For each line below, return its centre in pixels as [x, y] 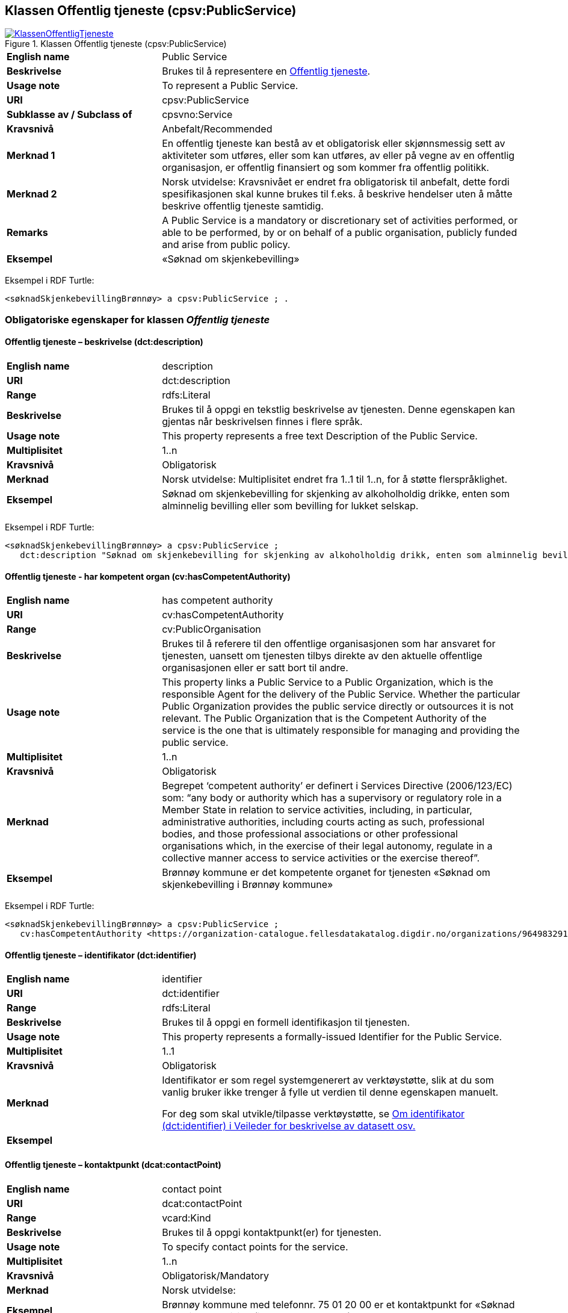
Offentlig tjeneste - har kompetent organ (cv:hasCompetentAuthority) [148, 576]
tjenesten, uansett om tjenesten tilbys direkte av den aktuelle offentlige [322, 656]
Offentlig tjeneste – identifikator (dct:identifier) [101, 955]
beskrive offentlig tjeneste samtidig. [243, 206]
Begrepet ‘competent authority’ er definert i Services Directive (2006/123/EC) [337, 786]
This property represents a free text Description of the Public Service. [320, 436]
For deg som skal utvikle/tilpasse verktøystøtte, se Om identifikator [313, 1114]
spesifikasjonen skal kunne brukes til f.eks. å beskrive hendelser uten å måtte [337, 194]
